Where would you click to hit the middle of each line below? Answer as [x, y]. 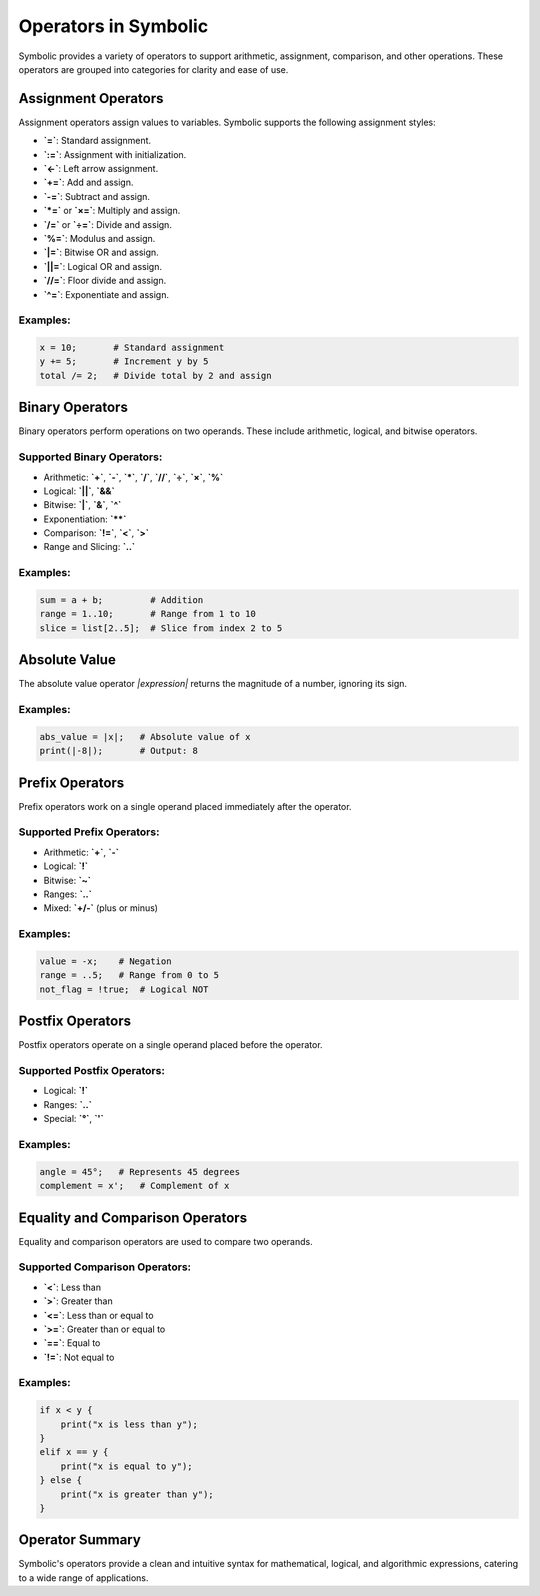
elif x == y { [74, 1452]
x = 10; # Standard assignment [132, 348]
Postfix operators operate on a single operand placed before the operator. [171, 1045]
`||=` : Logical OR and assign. [102, 266]
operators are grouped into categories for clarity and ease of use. [153, 69]
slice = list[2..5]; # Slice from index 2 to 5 [161, 628]
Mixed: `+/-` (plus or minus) [101, 908]
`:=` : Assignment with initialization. [115, 154]
